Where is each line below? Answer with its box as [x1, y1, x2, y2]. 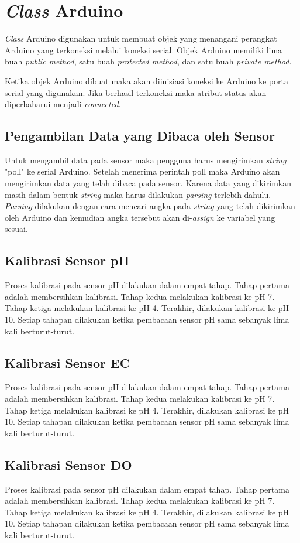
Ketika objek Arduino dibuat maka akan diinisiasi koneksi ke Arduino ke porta [5, 74, 288, 87]
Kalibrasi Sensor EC [5, 353, 130, 371]
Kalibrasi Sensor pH [5, 251, 130, 269]
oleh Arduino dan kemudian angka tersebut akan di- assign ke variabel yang [5, 211, 275, 223]
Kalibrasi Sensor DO [5, 455, 132, 473]
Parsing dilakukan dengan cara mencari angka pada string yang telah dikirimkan [5, 200, 295, 212]
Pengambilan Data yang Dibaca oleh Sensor [5, 127, 275, 145]
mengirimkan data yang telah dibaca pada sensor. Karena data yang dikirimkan [5, 177, 291, 189]
